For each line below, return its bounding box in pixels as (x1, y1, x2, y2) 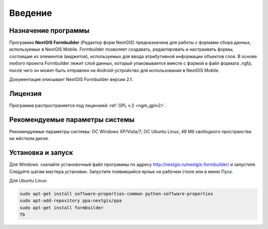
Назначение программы (9, 26, 90, 35)
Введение (9, 7, 52, 18)
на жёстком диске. (9, 136, 50, 142)
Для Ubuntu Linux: (9, 177, 48, 183)
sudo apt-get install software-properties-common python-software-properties (19, 191, 213, 196)
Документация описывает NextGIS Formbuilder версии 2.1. (9, 76, 134, 82)
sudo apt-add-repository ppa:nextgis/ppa (19, 198, 122, 204)
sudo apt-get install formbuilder (19, 205, 104, 211)
